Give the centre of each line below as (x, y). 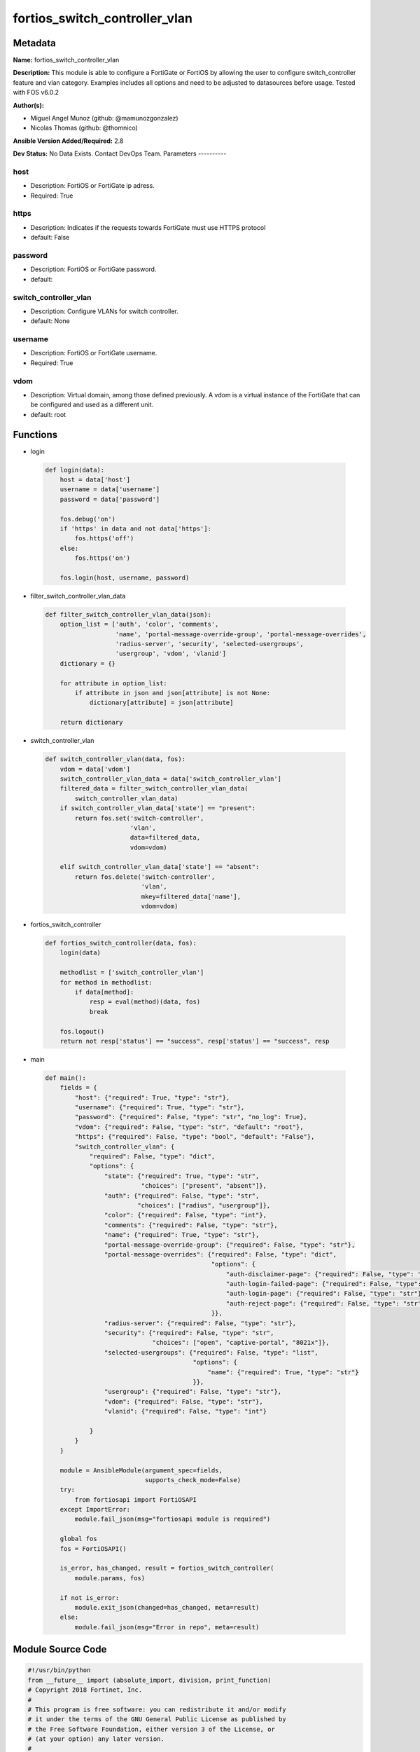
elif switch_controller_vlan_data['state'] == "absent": (160, 867)
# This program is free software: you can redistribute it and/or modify (157, 1709)
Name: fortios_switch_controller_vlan (66, 60)
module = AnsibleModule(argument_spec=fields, (141, 1470)
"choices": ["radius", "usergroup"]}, (204, 1205)
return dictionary (91, 723)
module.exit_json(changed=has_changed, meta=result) (167, 1607)
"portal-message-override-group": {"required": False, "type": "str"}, (230, 1245)
